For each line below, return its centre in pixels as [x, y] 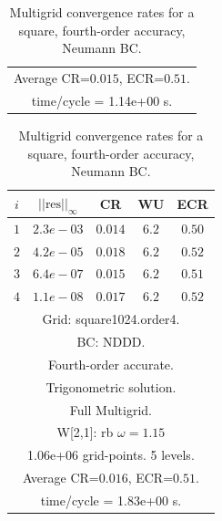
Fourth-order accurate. [111, 364]
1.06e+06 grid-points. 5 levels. [111, 455]
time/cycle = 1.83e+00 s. [111, 500]
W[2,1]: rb [85, 432]
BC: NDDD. [111, 342]
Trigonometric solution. [111, 386]
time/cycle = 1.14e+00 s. [102, 100]
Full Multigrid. [111, 409]
